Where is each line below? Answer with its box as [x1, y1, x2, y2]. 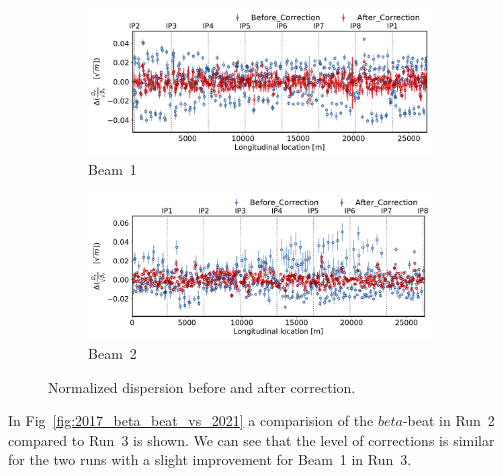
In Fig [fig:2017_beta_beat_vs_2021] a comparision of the [8, 410, 374, 431]
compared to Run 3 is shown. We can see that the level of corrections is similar [8, 429, 495, 450]
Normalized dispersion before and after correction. [48, 376, 356, 397]
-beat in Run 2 [402, 410, 495, 431]
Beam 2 [88, 343, 137, 364]
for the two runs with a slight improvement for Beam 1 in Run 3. [8, 449, 412, 470]
